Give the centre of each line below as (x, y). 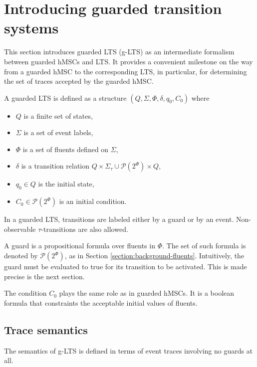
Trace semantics (46, 329)
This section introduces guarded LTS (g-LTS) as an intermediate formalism (119, 52)
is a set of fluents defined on (66, 149)
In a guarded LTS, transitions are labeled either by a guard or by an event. (119, 219)
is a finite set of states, (58, 115)
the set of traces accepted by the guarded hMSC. (79, 81)
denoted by (21, 256)
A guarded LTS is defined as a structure (65, 97)
